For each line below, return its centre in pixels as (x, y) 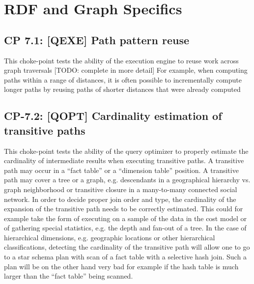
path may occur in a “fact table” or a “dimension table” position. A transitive (121, 170)
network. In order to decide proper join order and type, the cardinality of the (120, 199)
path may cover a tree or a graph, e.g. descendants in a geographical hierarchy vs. (127, 180)
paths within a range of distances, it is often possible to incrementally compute (123, 79)
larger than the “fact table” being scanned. (69, 276)
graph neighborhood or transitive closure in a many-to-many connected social (121, 189)
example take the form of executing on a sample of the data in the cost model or (126, 218)
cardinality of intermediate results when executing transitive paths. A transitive (124, 160)
